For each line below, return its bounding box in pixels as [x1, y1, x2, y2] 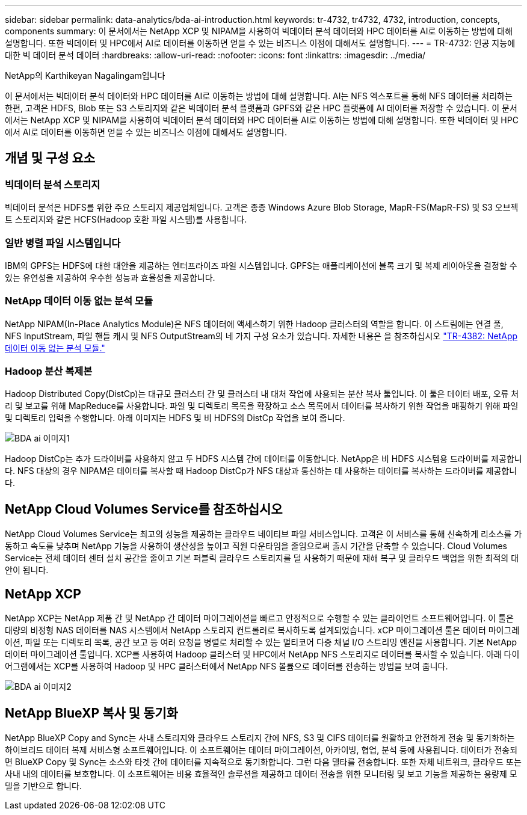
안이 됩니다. [5, 565, 49, 576]
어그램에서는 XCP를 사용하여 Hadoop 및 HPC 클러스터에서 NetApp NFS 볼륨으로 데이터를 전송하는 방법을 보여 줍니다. [5, 661, 448, 672]
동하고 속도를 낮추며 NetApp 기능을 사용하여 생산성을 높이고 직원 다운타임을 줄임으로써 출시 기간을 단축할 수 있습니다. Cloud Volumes [5, 541, 507, 552]
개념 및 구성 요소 [5, 150, 96, 166]
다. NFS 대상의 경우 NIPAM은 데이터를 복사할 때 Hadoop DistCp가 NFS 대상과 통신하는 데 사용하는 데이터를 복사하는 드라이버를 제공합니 [5, 466, 517, 476]
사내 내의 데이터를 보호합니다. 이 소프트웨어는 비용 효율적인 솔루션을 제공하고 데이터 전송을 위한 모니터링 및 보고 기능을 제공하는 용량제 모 [5, 769, 517, 779]
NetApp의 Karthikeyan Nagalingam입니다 [5, 70, 165, 81]
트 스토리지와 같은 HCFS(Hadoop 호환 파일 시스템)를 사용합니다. [5, 214, 247, 225]
